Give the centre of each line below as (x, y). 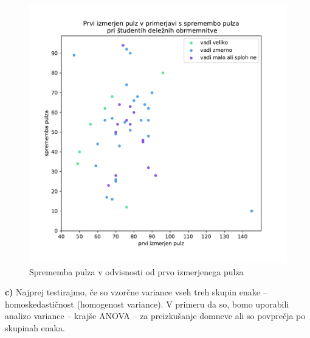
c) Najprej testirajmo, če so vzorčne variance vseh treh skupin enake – (136, 292)
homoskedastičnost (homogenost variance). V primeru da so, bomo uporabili (147, 304)
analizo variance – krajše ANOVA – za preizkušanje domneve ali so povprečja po (155, 316)
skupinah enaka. (35, 327)
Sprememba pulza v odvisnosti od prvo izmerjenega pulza (136, 271)
